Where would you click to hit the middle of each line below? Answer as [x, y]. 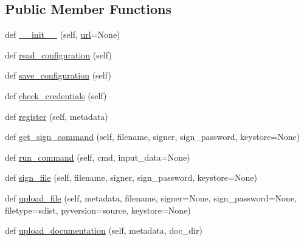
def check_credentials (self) [56, 95]
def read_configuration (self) [58, 54]
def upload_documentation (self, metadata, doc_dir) [104, 230]
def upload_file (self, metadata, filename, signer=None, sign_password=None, [151, 197]
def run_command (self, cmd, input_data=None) [98, 157]
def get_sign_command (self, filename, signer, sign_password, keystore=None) [153, 137]
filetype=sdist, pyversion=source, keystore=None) [98, 210]
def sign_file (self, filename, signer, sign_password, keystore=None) [131, 177]
